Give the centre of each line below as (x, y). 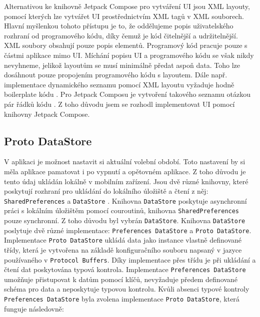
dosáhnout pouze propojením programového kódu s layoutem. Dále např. (116, 75)
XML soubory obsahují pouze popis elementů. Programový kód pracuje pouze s (126, 45)
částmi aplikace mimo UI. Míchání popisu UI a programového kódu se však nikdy (129, 55)
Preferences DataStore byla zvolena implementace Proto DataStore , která (122, 299)
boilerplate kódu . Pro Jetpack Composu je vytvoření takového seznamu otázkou (127, 94)
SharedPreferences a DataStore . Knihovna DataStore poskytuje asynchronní (125, 200)
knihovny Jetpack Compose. (47, 114)
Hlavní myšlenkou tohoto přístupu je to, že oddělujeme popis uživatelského (119, 26)
